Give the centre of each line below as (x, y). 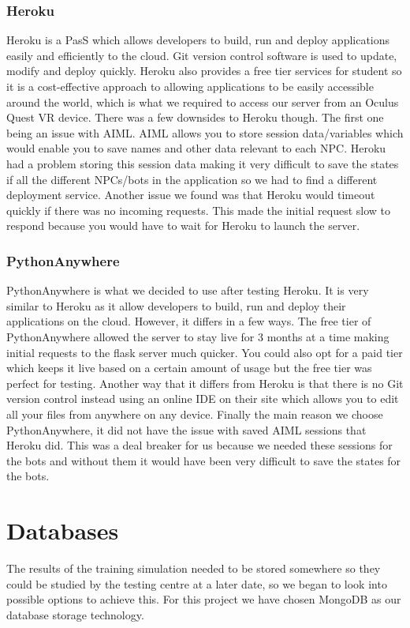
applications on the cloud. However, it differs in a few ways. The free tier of (189, 321)
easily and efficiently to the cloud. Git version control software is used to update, (202, 55)
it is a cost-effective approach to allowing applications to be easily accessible (190, 86)
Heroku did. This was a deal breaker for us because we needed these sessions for (199, 445)
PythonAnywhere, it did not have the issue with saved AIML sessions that (186, 429)
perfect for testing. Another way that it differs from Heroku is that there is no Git (205, 383)
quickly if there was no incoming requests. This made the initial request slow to (199, 210)
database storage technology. (75, 614)
